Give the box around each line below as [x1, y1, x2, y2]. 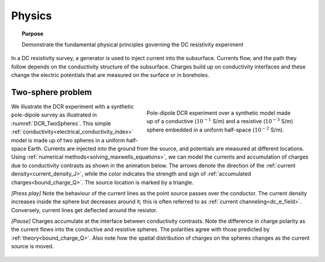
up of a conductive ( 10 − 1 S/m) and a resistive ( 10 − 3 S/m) [146, 117, 294, 125]
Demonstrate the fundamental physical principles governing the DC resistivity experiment [22, 41, 244, 48]
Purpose [22, 30, 44, 37]
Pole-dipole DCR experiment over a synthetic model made [146, 109, 291, 117]
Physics [11, 9, 52, 22]
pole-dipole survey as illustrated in [11, 111, 97, 118]
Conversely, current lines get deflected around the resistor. [11, 206, 158, 213]
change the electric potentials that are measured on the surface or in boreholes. [11, 72, 210, 79]
